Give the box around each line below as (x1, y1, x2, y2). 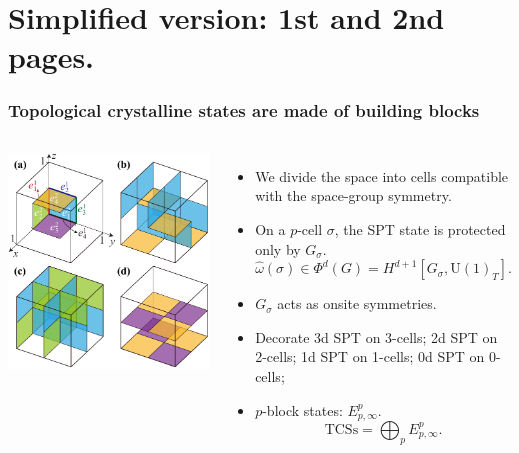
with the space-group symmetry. (255, 185, 452, 206)
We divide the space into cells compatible (255, 165, 509, 186)
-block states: (262, 399, 343, 420)
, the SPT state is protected (334, 218, 506, 239)
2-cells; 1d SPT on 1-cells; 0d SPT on (255, 346, 485, 367)
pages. (8, 36, 95, 77)
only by (255, 238, 301, 259)
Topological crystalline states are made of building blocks (8, 98, 480, 123)
